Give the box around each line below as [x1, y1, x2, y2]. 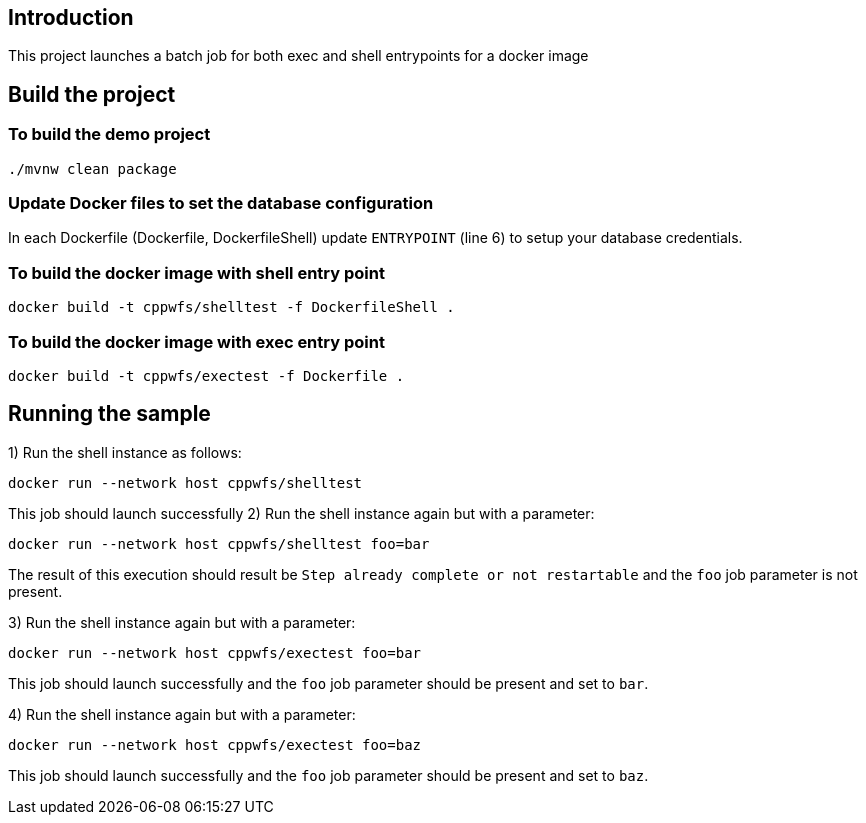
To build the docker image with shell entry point [8, 262, 385, 283]
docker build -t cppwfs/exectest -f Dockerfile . [8, 367, 405, 384]
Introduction [8, 5, 134, 30]
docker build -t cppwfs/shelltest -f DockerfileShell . [8, 299, 455, 316]
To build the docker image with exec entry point [8, 331, 385, 352]
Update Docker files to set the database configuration [8, 193, 434, 214]
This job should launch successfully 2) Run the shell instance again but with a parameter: [8, 504, 595, 522]
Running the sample [8, 401, 211, 427]
